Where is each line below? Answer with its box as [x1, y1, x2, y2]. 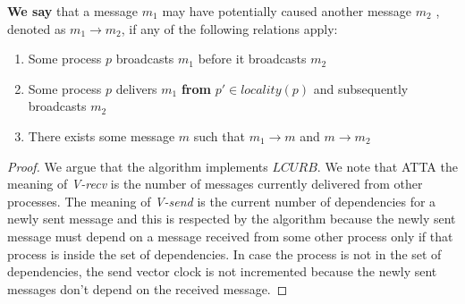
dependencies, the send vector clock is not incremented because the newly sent [7, 262, 437, 281]
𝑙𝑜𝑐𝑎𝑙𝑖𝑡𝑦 [241, 83, 282, 97]
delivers [115, 79, 157, 97]
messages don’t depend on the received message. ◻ [7, 279, 288, 298]
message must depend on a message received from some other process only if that [7, 226, 453, 245]
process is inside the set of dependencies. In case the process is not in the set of [7, 244, 442, 263]
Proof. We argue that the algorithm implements [7, 156, 268, 175]
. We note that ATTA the [317, 156, 458, 175]
